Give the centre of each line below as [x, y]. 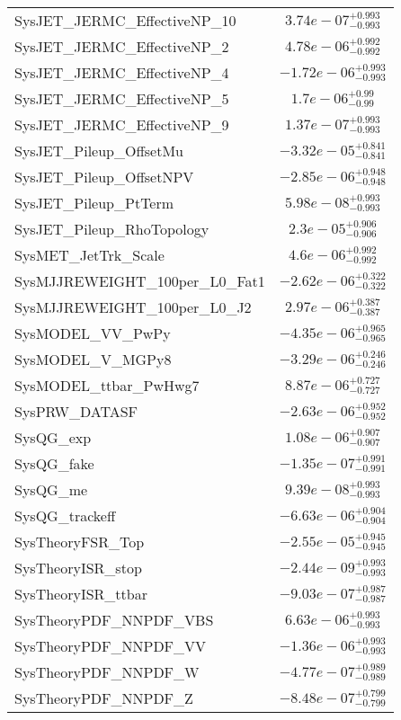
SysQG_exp [53, 437]
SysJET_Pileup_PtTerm [94, 203]
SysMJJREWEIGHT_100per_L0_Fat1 [140, 281]
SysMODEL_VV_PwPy [93, 333]
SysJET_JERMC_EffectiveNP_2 [122, 46]
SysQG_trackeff [65, 516]
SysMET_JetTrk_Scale [89, 255]
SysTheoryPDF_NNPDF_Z [104, 698]
